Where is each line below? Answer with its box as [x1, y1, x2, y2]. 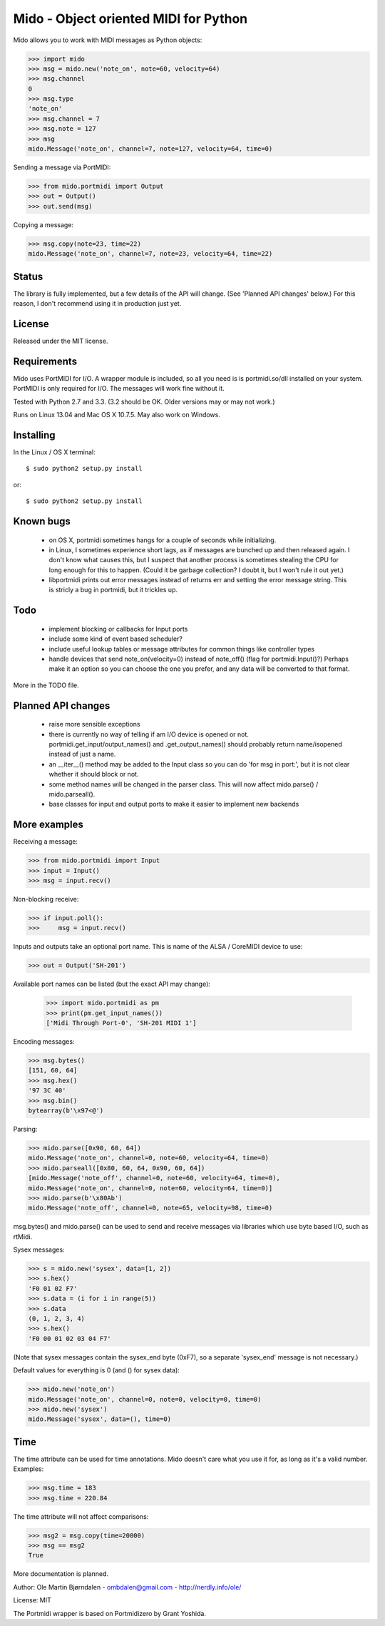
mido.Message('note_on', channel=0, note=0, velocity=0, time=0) [28, 1395, 262, 1403]
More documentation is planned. [13, 1570, 109, 1578]
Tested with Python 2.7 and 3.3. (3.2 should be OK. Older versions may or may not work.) [13, 397, 275, 406]
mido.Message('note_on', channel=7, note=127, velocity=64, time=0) [28, 145, 273, 153]
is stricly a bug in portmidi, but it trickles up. [48, 586, 178, 594]
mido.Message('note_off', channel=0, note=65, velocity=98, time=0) [28, 1204, 273, 1212]
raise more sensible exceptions [48, 720, 140, 729]
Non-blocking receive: [13, 895, 79, 904]
